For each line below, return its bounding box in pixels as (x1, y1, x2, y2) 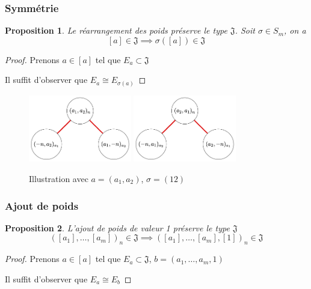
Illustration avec (29, 172, 88, 184)
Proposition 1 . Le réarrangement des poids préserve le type (5, 24, 227, 37)
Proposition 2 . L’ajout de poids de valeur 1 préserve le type (5, 221, 230, 234)
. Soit (235, 24, 255, 37)
